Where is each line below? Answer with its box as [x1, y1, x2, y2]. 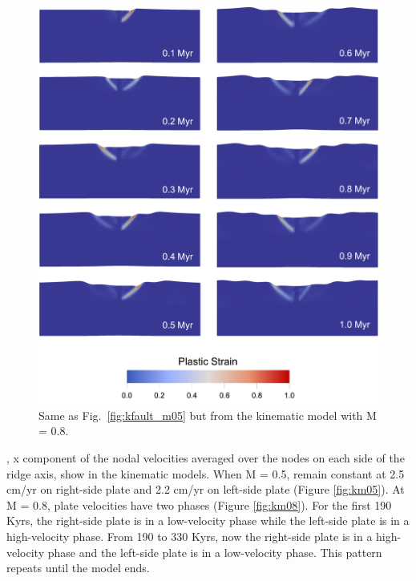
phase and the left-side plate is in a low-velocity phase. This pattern [47, 543, 382, 560]
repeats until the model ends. [6, 559, 150, 576]
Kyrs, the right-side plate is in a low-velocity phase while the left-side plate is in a [6, 512, 410, 529]
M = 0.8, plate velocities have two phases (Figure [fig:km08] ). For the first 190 [6, 496, 392, 513]
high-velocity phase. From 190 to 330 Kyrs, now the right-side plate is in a [6, 527, 373, 544]
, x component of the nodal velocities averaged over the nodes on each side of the [6, 449, 405, 466]
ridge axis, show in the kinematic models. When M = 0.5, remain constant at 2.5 [6, 465, 405, 482]
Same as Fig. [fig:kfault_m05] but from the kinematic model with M [38, 406, 377, 423]
